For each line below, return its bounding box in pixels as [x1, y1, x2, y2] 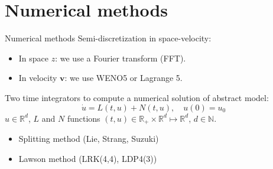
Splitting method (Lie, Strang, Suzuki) [18, 132, 159, 144]
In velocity [18, 71, 57, 84]
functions [67, 112, 100, 124]
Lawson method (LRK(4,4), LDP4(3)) [18, 152, 157, 164]
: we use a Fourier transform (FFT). [55, 51, 186, 64]
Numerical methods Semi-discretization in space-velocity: [5, 32, 212, 44]
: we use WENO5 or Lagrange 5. [64, 71, 183, 84]
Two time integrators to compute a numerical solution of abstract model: [5, 91, 269, 103]
